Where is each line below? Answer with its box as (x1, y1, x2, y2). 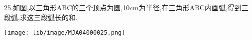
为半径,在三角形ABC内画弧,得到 (138, 2, 242, 12)
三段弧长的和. (33, 12, 78, 22)
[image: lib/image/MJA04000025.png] (4, 29, 126, 37)
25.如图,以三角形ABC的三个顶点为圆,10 (4, 2, 130, 12)
